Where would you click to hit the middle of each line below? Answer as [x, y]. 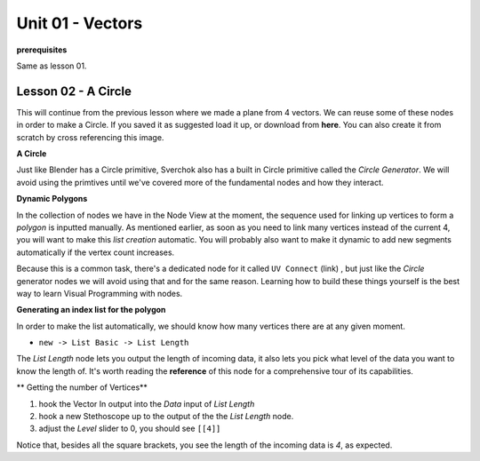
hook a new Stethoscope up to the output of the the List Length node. [166, 417]
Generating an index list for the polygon [91, 310]
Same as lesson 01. [52, 66]
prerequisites [42, 50]
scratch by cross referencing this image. [90, 137]
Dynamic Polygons [52, 199]
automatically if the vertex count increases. [96, 252]
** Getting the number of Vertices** [82, 387]
